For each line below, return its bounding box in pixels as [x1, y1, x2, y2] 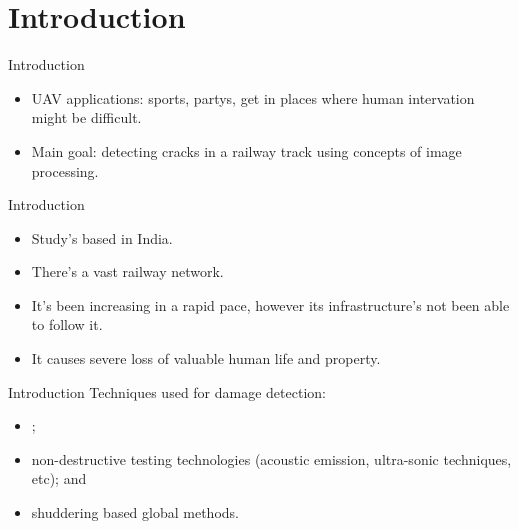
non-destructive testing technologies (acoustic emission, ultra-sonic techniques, [31, 448, 512, 469]
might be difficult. [31, 107, 142, 128]
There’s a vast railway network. [31, 261, 224, 282]
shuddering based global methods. [31, 502, 239, 523]
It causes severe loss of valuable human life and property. [31, 348, 381, 369]
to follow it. [31, 314, 103, 335]
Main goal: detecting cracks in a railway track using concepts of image [31, 140, 462, 161]
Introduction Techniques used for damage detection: [8, 381, 326, 402]
